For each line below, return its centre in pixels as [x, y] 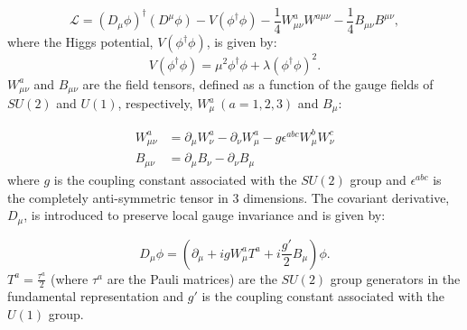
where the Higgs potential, [80, 42]
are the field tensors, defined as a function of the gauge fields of [258, 83]
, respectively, [155, 103]
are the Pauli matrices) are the [192, 278]
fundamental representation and [96, 296]
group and [378, 179]
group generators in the [395, 278]
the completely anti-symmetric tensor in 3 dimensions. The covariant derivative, [229, 197]
